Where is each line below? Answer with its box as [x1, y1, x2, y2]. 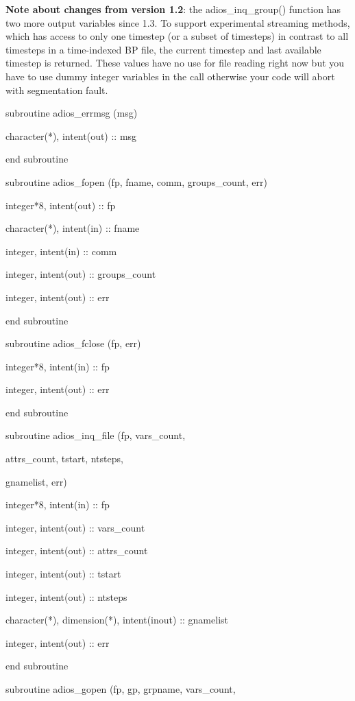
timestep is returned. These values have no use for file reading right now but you [5, 56, 345, 70]
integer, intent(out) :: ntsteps [5, 589, 127, 604]
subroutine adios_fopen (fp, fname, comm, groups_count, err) [5, 174, 267, 189]
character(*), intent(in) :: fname [5, 221, 140, 235]
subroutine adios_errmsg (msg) [5, 106, 138, 120]
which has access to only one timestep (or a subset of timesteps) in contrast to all [5, 29, 349, 43]
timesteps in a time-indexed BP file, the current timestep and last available [5, 42, 321, 56]
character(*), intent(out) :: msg [5, 128, 137, 143]
